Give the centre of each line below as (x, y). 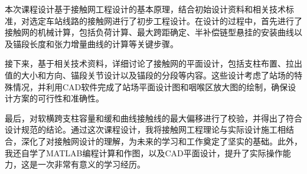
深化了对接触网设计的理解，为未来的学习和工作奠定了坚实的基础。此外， (161, 141)
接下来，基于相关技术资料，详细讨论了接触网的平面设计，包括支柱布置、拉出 (153, 63)
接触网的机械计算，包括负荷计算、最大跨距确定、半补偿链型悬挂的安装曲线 (149, 32)
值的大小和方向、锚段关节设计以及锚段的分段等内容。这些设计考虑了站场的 (149, 75)
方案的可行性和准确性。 (58, 98)
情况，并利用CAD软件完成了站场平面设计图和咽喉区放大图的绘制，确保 (150, 86)
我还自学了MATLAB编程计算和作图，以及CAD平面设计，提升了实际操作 (144, 152)
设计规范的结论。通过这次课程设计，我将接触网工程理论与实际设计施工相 (145, 129)
